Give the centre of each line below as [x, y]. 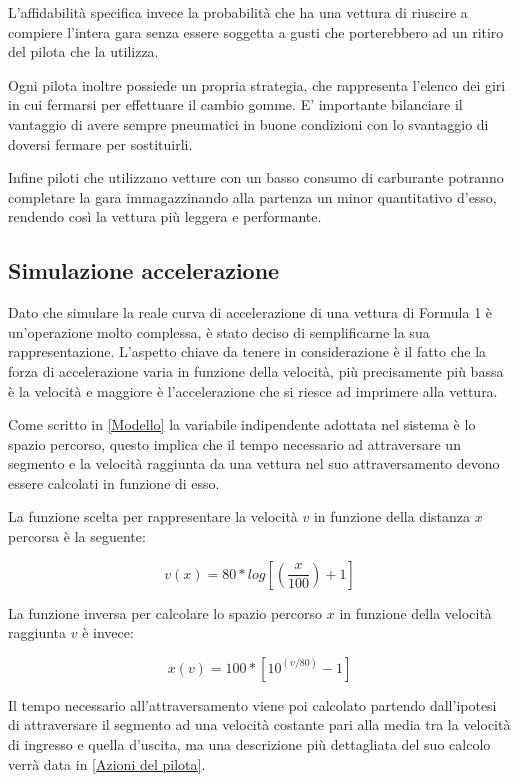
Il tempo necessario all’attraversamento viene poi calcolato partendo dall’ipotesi [252, 704]
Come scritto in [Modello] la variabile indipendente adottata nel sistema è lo [242, 424]
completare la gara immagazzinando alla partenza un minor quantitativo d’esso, [252, 196]
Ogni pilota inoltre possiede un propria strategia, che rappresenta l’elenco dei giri [257, 84]
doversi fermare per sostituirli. [100, 143]
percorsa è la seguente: [77, 536]
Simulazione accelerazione [144, 270]
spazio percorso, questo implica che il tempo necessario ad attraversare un [234, 443]
